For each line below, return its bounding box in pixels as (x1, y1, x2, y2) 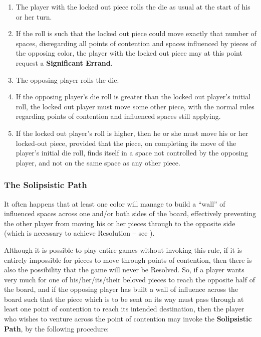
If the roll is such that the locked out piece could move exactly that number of (16, 28, 256, 39)
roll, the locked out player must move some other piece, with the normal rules (16, 101, 254, 111)
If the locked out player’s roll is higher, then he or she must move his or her (16, 127, 248, 138)
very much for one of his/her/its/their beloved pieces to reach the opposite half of (4, 274, 255, 284)
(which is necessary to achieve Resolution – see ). (4, 228, 155, 238)
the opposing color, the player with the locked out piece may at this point (16, 48, 242, 58)
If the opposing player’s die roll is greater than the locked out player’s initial (16, 91, 251, 102)
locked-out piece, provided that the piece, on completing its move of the (16, 137, 236, 148)
